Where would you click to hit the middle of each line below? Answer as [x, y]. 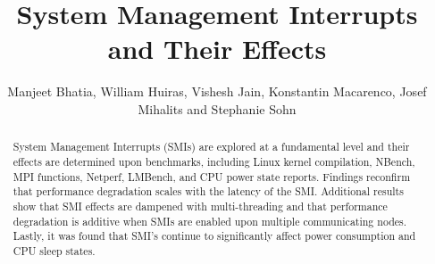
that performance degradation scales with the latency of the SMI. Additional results [208, 191]
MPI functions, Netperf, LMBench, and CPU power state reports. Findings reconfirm [212, 176]
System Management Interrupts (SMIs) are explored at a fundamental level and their [211, 147]
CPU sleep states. [54, 250]
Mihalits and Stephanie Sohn [217, 108]
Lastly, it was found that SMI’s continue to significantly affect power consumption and [214, 236]
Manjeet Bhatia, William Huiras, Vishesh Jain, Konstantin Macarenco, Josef [217, 91]
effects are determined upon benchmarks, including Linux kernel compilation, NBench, [214, 161]
